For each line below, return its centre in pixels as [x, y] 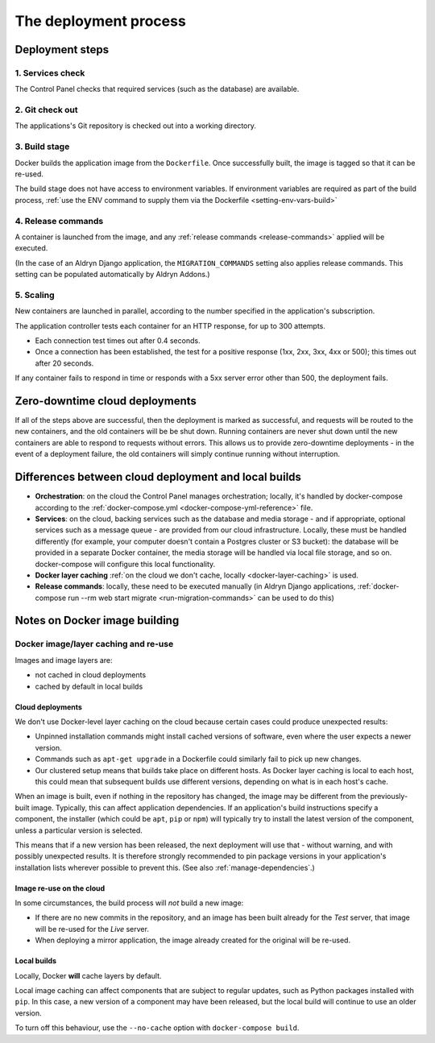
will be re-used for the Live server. [92, 929]
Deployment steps [62, 50]
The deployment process [101, 21]
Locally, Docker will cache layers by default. [88, 975]
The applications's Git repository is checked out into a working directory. [136, 126]
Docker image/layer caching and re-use [94, 644]
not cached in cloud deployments [91, 675]
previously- [389, 797]
